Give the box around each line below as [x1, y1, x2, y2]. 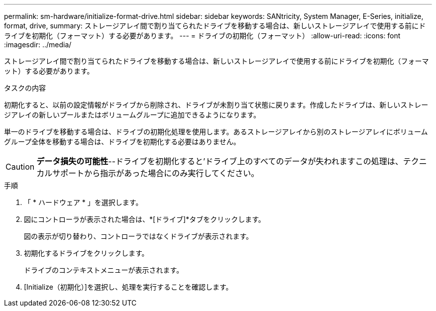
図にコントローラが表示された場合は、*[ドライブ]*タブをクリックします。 [24, 215, 265, 223]
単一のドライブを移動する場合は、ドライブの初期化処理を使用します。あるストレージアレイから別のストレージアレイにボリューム [4, 127, 428, 136]
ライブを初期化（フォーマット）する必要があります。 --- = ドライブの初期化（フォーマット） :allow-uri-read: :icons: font [4, 31, 401, 40]
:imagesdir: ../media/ [4, 40, 72, 49]
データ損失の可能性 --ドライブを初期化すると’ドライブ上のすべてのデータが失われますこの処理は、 [36, 156, 403, 166]
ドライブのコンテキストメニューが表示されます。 [24, 266, 184, 274]
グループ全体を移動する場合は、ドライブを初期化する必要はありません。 [4, 137, 240, 146]
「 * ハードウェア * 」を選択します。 [24, 198, 143, 207]
